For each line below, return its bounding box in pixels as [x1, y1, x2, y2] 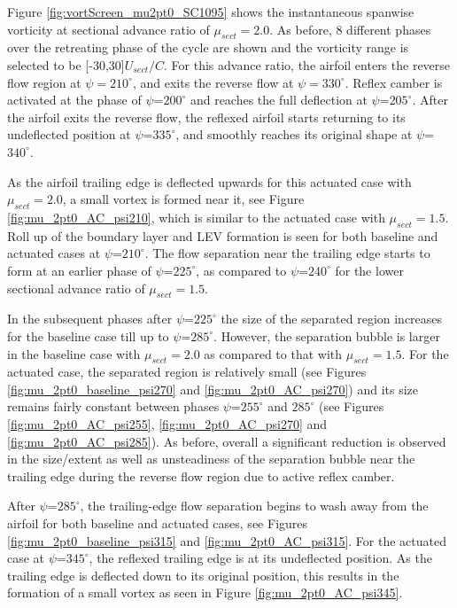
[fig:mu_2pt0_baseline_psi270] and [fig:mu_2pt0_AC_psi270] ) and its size [7, 379, 419, 398]
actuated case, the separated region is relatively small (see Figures [7, 362, 367, 381]
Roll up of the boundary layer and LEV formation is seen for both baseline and [7, 226, 438, 245]
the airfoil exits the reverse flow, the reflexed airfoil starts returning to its [7, 107, 406, 126]
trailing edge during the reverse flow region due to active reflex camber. [7, 466, 395, 485]
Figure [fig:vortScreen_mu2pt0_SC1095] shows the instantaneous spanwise [7, 3, 414, 20]
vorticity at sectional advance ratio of [7, 19, 210, 38]
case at [7, 549, 45, 567]
